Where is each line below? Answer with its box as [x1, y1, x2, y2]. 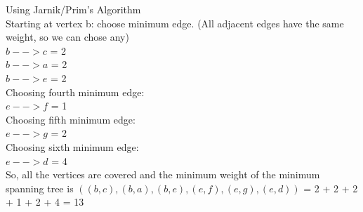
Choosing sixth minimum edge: [6, 139, 139, 154]
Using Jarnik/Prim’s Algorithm [6, 2, 141, 16]
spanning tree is [6, 180, 74, 195]
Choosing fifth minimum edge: [6, 112, 136, 126]
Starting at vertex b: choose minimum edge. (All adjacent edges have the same [6, 15, 344, 30]
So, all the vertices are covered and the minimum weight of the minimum [6, 167, 320, 182]
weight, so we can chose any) [6, 29, 129, 44]
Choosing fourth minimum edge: [6, 84, 145, 99]
